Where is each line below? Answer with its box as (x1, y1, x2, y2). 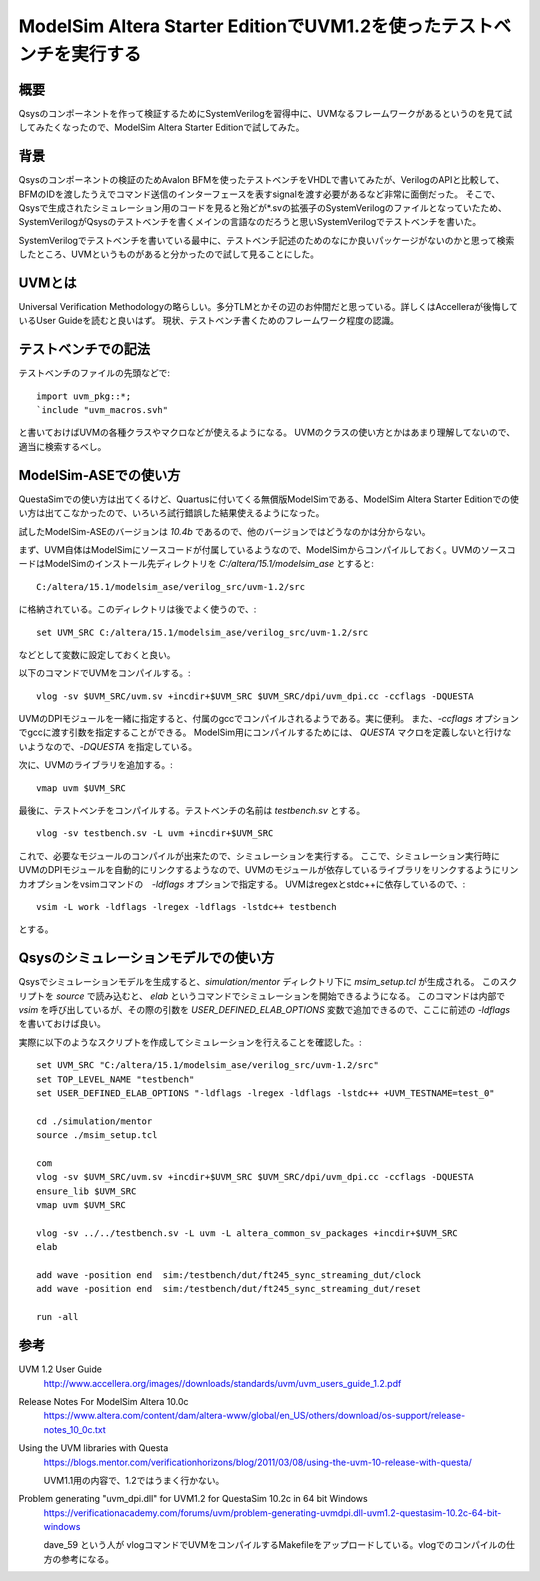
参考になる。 (60, 1553, 114, 1565)
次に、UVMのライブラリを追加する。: (18, 759, 174, 771)
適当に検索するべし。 (18, 440, 107, 452)
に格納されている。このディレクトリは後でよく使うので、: (18, 603, 257, 615)
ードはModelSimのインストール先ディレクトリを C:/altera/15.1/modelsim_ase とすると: (18, 558, 375, 570)
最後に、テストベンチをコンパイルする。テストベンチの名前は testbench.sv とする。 (18, 805, 366, 817)
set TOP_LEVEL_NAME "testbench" (36, 1073, 195, 1085)
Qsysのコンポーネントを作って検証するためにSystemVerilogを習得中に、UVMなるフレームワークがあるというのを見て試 (18, 107, 513, 119)
